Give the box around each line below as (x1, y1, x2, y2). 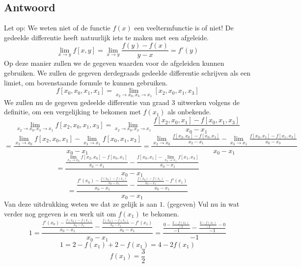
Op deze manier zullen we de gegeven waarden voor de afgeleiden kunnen (4, 58, 224, 68)
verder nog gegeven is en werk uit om (4, 209, 116, 219)
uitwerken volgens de (177, 97, 240, 107)
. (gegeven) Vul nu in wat (163, 199, 240, 209)
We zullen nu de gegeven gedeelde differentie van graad (4, 97, 169, 107)
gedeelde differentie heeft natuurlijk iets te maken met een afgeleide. (4, 32, 209, 42)
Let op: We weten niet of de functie (4, 23, 110, 33)
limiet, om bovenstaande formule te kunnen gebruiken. (4, 77, 168, 87)
